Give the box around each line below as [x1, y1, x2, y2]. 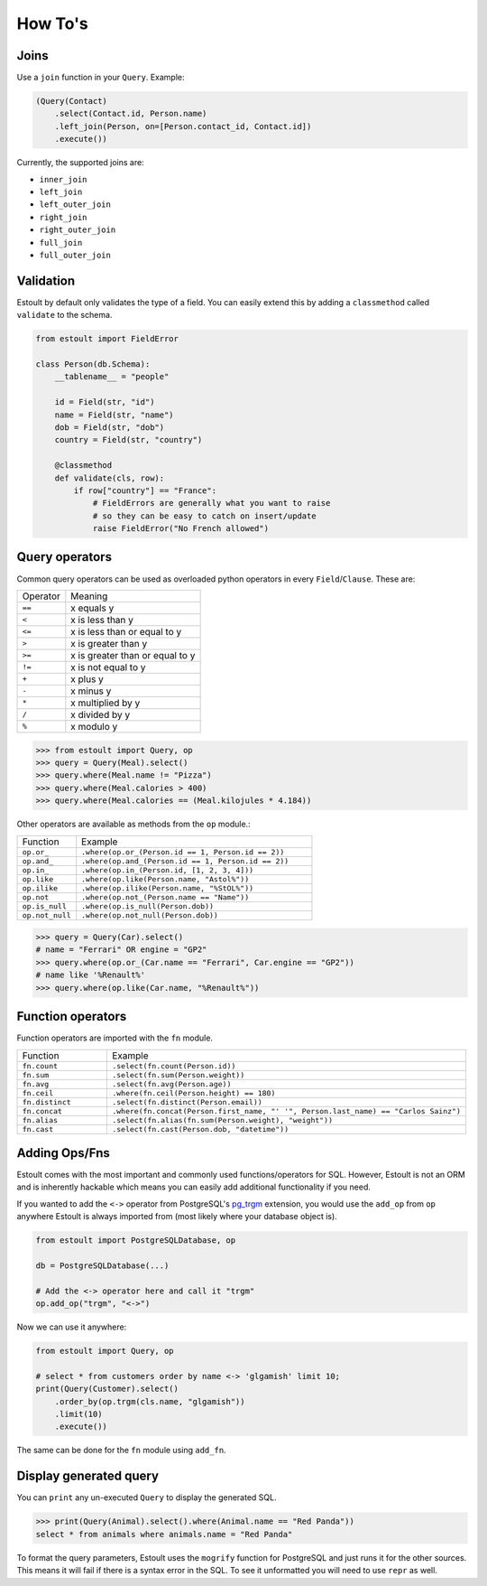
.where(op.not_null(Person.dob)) [81, 910, 218, 920]
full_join [39, 238, 83, 247]
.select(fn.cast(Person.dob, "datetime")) [111, 1124, 289, 1134]
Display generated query [16, 1469, 160, 1484]
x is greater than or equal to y [70, 648, 196, 661]
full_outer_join [39, 249, 112, 260]
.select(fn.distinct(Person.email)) [111, 1097, 263, 1106]
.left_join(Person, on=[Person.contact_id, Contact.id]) [54, 121, 312, 131]
